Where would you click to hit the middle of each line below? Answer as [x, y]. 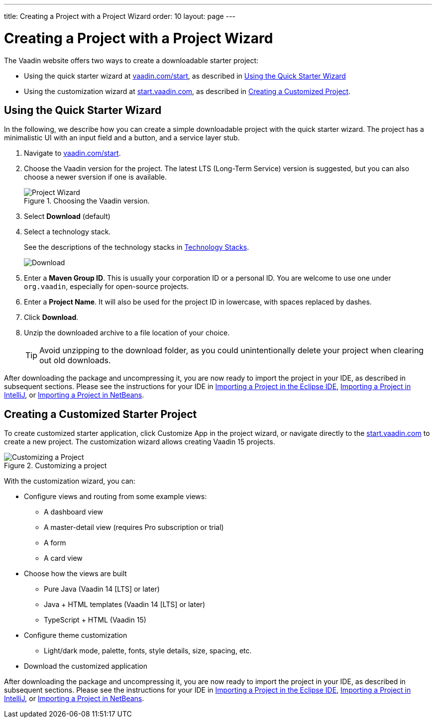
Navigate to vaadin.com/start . [72, 153]
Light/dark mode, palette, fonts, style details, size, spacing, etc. [148, 651]
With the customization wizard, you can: [70, 481]
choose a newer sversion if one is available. [96, 177]
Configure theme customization [76, 635]
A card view [63, 558]
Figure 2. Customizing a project [55, 466]
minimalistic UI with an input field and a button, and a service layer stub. [122, 138]
